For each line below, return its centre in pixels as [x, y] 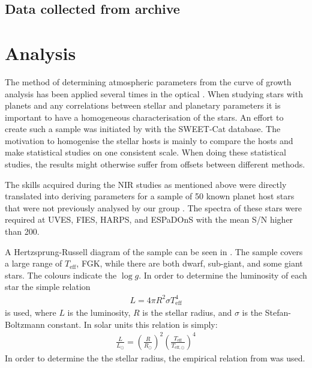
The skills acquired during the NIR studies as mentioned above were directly [146, 184]
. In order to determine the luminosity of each [223, 275]
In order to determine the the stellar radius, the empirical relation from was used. [155, 357]
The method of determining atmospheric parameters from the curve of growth [148, 81]
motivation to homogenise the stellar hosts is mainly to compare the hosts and [149, 140]
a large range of [34, 263]
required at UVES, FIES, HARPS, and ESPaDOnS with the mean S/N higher [149, 219]
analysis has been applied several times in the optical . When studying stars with [154, 93]
